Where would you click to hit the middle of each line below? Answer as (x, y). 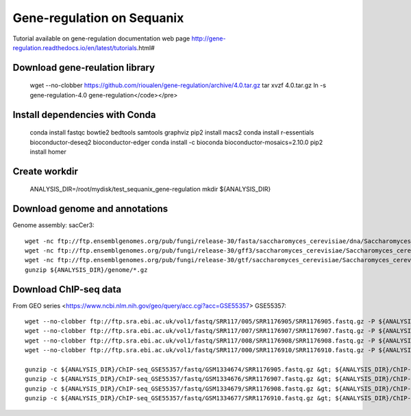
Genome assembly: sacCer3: (54, 225)
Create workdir (45, 171)
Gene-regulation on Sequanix (98, 18)
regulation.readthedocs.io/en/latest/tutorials (75, 47)
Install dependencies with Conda (85, 114)
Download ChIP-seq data (67, 289)
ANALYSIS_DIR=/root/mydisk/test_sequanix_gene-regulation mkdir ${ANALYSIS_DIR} (150, 189)
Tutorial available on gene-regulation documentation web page (101, 38)
